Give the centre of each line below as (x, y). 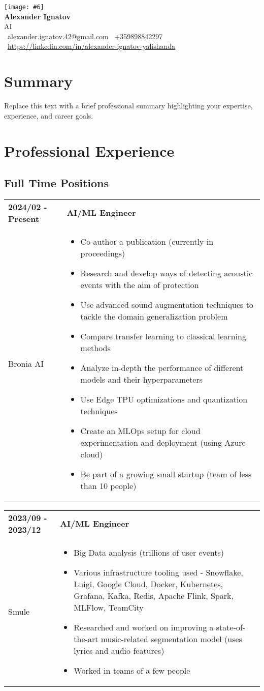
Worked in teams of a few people (132, 670)
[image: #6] (24, 7)
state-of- (231, 627)
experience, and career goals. (49, 115)
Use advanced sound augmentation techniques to (167, 304)
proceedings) (103, 253)
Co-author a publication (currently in (147, 241)
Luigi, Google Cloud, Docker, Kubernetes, (148, 584)
